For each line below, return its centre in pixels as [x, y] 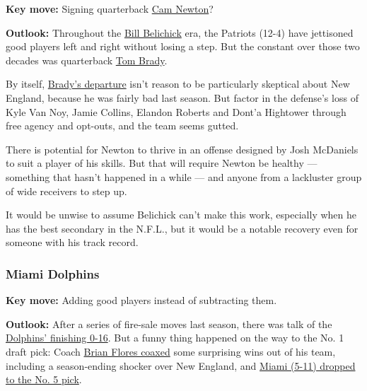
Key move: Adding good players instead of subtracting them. [141, 300]
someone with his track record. [72, 242]
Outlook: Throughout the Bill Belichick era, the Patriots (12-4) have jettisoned [180, 32]
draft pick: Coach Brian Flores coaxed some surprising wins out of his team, [171, 351]
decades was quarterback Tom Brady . [87, 60]
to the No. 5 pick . [44, 379]
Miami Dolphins [53, 273]
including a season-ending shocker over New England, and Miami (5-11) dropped [181, 365]
